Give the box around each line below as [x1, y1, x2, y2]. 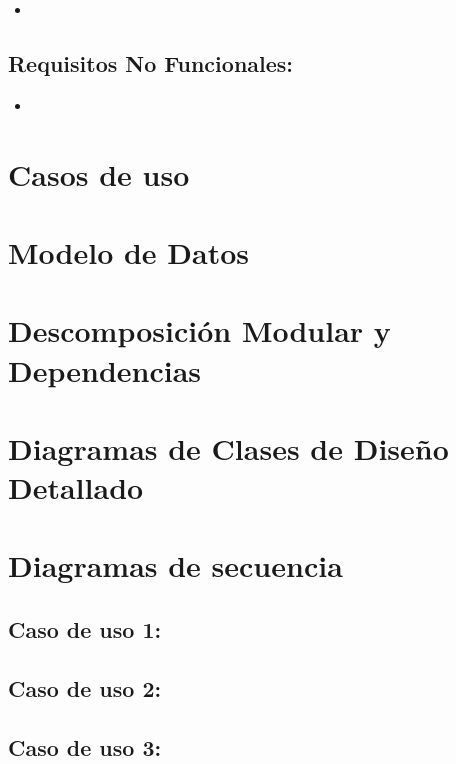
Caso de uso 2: [8, 672, 162, 703]
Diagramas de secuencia [8, 545, 343, 586]
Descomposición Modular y [8, 310, 391, 351]
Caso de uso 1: [8, 614, 162, 645]
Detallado [8, 467, 144, 508]
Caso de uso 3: [8, 731, 162, 762]
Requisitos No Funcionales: [8, 47, 294, 78]
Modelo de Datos [8, 231, 250, 272]
